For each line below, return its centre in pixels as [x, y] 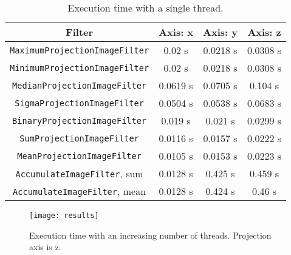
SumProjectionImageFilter [79, 138]
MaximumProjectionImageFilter [80, 50]
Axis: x [176, 32]
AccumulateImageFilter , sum [79, 173]
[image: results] [64, 216]
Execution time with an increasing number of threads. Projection [150, 235]
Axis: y [221, 32]
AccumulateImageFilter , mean [80, 191]
